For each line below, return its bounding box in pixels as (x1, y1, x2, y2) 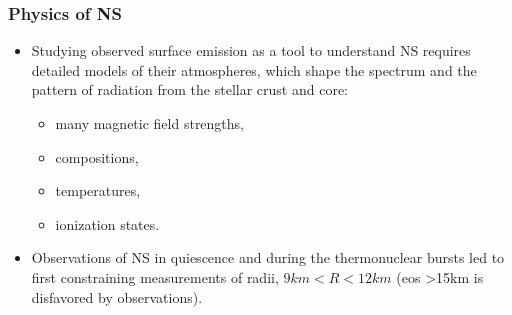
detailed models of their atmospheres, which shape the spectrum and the (31, 59, 477, 80)
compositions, (55, 146, 139, 167)
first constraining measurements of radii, (31, 266, 279, 287)
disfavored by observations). (31, 286, 203, 307)
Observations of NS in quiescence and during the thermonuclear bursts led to (31, 247, 505, 268)
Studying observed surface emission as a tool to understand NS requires (31, 40, 471, 61)
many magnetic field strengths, (55, 113, 245, 133)
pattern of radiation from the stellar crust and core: (31, 79, 348, 100)
